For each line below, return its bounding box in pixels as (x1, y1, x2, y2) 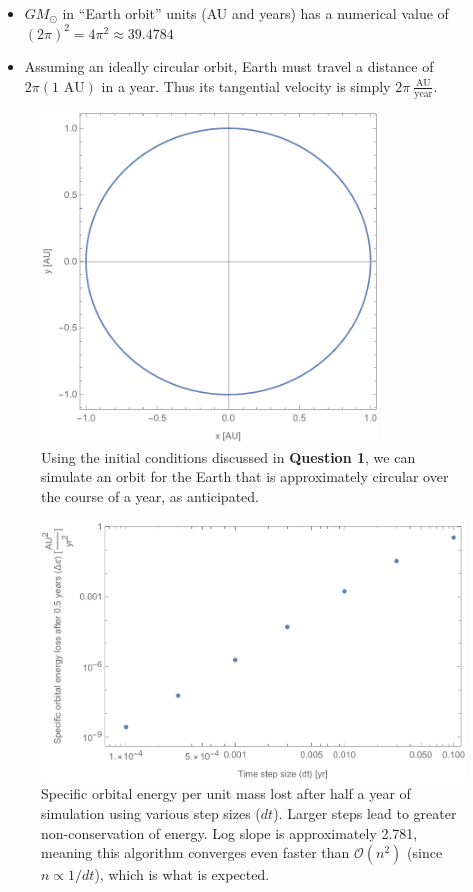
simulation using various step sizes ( (41, 802, 261, 823)
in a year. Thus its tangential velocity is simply (101, 75, 391, 96)
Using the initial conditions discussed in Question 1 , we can (41, 446, 416, 467)
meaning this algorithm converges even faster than (41, 842, 350, 863)
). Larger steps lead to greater (273, 802, 457, 823)
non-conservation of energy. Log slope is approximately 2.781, (41, 822, 418, 843)
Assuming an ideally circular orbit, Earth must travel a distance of (24, 56, 434, 77)
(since (407, 842, 443, 863)
